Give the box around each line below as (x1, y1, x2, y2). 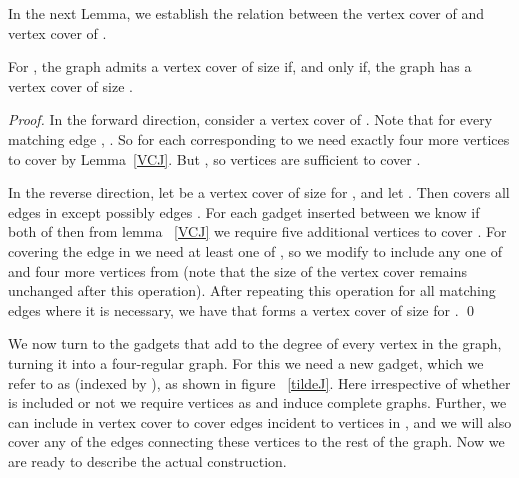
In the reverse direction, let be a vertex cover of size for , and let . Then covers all (8, 182, 510, 203)
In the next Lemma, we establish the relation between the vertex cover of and (8, 3, 485, 23)
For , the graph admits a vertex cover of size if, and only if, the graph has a (8, 56, 472, 77)
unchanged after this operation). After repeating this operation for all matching (8, 280, 496, 301)
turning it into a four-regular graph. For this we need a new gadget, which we (8, 352, 484, 373)
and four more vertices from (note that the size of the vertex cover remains (8, 260, 467, 281)
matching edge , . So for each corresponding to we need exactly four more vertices (8, 128, 510, 149)
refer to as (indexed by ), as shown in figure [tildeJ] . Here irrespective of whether (8, 372, 511, 393)
